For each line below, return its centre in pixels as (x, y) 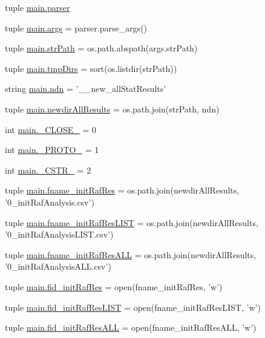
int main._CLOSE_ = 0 (51, 129)
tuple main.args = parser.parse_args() (76, 28)
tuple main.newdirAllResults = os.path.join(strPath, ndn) (112, 109)
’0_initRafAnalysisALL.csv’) (58, 266)
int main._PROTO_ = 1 (52, 150)
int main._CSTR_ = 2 (48, 170)
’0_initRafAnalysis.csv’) (50, 202)
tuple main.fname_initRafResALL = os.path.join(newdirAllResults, (131, 254)
